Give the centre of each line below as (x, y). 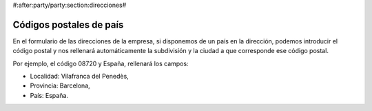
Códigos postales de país (68, 24)
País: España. (49, 95)
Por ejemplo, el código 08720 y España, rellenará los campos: (101, 63)
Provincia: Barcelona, (60, 85)
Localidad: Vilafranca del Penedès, (79, 77)
